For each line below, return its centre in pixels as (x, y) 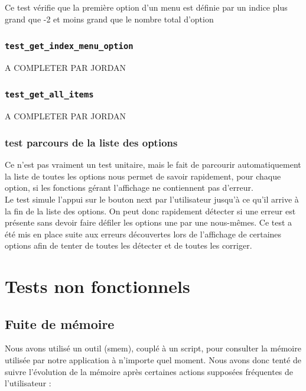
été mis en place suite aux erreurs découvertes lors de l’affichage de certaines (143, 234)
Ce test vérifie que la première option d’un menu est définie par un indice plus (146, 7)
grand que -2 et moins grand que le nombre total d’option (109, 19)
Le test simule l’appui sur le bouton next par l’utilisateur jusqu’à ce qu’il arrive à (152, 199)
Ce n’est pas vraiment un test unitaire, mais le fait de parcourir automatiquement (153, 164)
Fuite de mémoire (60, 323)
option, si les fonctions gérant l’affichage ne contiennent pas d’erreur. (129, 188)
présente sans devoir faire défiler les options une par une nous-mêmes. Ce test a (149, 222)
